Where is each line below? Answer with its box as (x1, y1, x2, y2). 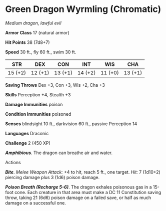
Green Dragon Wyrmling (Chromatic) (5, 3, 161, 15)
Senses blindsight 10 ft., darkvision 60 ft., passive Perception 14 (5, 121, 137, 127)
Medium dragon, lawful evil (5, 20, 61, 26)
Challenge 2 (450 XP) (5, 140, 51, 146)
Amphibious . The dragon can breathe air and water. (5, 150, 113, 156)
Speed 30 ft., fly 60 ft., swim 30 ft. (5, 49, 76, 55)
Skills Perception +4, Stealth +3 (5, 91, 71, 98)
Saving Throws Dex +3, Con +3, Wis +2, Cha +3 (5, 82, 105, 88)
